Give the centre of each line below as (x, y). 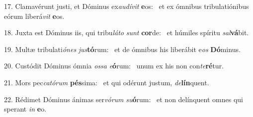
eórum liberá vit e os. (34, 16)
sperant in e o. (25, 109)
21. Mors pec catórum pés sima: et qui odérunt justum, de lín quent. (107, 82)
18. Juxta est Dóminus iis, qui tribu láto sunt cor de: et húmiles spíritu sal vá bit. (126, 32)
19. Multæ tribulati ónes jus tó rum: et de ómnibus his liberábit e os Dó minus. (122, 49)
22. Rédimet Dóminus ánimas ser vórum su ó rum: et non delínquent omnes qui (124, 99)
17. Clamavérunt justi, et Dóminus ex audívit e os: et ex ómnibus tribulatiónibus (126, 6)
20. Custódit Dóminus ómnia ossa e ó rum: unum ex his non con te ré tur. (114, 66)
